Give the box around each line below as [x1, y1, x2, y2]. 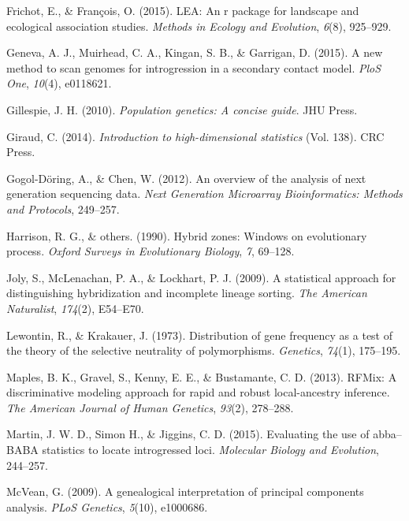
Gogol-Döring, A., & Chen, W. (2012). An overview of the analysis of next [6, 169, 366, 186]
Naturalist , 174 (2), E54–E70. [6, 300, 144, 316]
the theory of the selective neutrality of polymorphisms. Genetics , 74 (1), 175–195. [6, 342, 401, 359]
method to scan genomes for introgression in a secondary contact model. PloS [6, 59, 381, 76]
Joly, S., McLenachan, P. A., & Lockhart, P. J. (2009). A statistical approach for [6, 269, 396, 285]
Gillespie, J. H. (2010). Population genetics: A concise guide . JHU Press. [6, 101, 358, 117]
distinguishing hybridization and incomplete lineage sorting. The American [6, 285, 367, 301]
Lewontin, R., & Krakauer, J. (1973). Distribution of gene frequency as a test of [6, 326, 393, 343]
